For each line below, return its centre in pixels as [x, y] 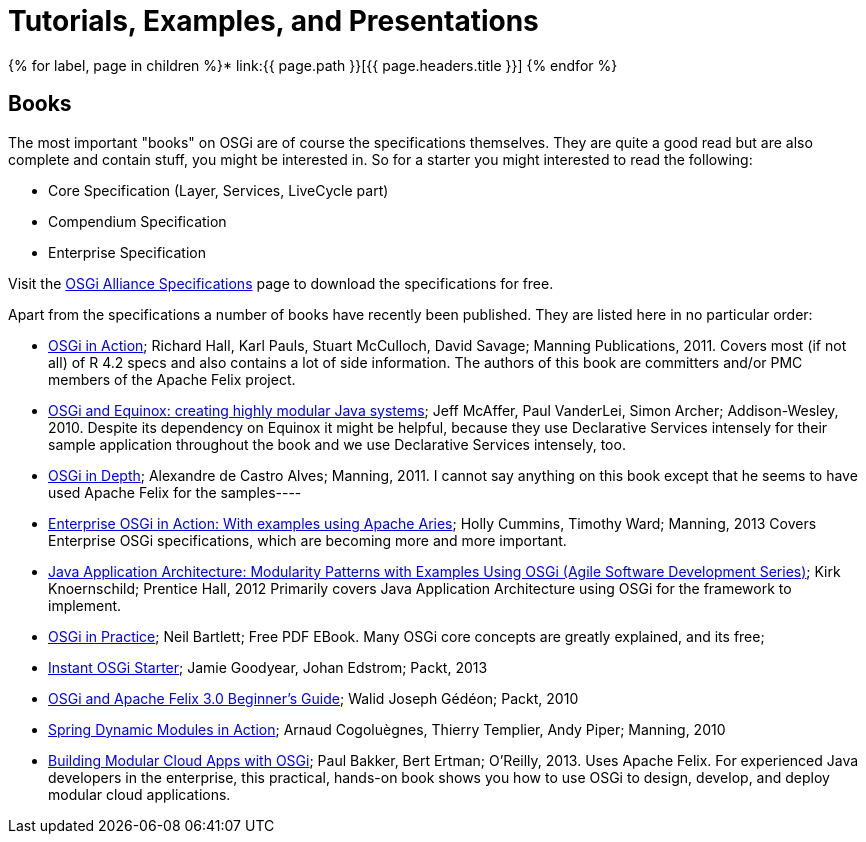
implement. [85, 605]
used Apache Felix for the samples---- [175, 492]
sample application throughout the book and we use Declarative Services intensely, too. [337, 444]
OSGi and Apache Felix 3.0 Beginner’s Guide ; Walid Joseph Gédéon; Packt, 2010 [313, 698]
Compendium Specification [137, 221]
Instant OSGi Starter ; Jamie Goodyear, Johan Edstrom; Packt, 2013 [268, 667]
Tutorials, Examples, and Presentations [273, 21]
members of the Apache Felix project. [172, 379]
